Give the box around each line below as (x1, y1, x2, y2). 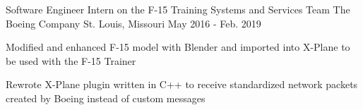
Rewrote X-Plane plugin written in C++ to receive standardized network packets (6, 77, 358, 92)
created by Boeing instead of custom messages (6, 90, 206, 105)
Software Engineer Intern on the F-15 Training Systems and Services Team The (6, 2, 350, 16)
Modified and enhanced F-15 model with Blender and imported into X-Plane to (6, 39, 350, 54)
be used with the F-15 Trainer (6, 53, 136, 68)
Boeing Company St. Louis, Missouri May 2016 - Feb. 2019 (6, 16, 261, 30)
